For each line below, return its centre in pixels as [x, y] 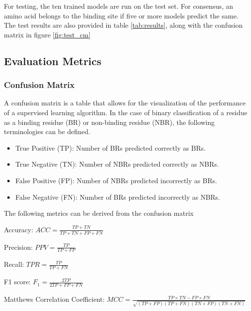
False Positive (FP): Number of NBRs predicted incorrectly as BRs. [116, 180]
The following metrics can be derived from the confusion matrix [99, 213]
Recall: [14, 264]
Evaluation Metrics [53, 60]
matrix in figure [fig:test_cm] [47, 34]
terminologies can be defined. [47, 131]
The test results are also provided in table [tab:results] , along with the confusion [123, 25]
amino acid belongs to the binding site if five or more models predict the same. [121, 15]
